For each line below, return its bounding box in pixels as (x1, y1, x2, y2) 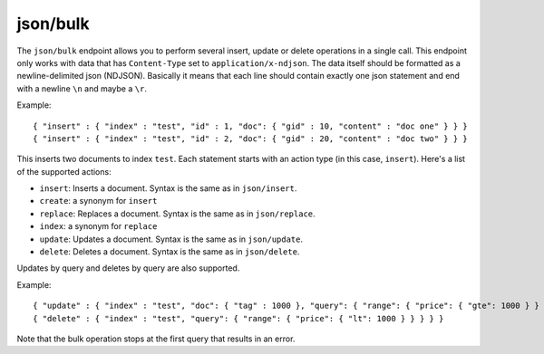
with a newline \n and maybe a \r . (16, 82, 147, 94)
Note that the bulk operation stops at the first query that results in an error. (16, 333, 296, 344)
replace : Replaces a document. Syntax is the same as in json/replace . (39, 208, 316, 219)
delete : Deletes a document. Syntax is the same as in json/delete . (39, 246, 300, 257)
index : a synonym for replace (39, 221, 158, 232)
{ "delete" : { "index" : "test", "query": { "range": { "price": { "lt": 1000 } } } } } (33, 313, 444, 323)
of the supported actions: (16, 166, 112, 177)
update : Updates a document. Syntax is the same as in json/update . (39, 234, 304, 244)
